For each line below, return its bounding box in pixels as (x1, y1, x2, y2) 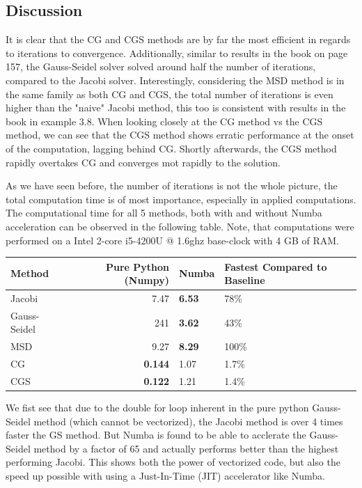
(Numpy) (124, 273, 170, 288)
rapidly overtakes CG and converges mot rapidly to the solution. (6, 155, 281, 169)
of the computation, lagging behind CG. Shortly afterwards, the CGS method (6, 141, 337, 155)
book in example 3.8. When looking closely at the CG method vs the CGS (6, 113, 323, 128)
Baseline (224, 273, 265, 288)
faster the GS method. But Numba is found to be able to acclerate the (6, 427, 306, 442)
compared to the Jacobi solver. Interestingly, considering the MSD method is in (6, 72, 345, 87)
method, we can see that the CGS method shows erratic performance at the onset (6, 127, 354, 142)
